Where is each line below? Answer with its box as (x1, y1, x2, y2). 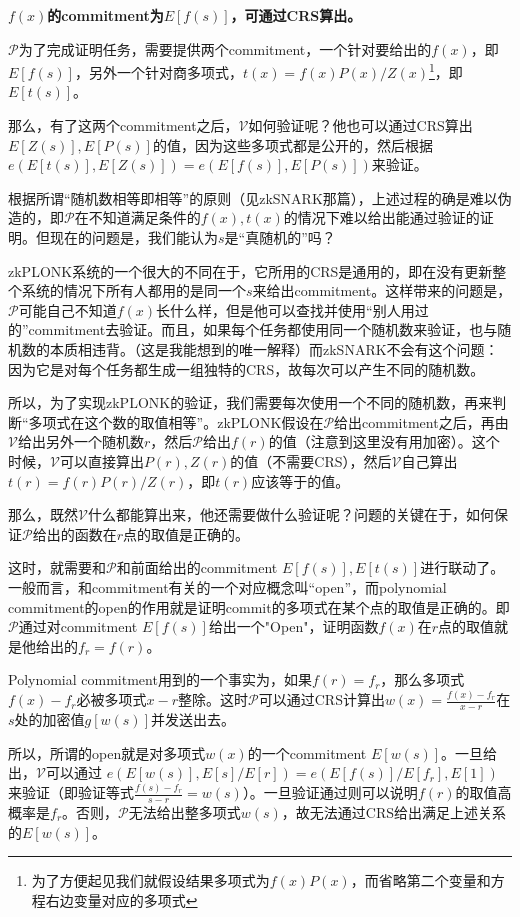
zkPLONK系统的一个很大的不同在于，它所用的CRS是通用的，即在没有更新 (8, 260, 493, 281)
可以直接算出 (59, 450, 144, 471)
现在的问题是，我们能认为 (49, 227, 218, 247)
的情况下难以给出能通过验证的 (283, 207, 480, 228)
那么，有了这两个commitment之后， (8, 115, 239, 136)
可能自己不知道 (18, 299, 117, 320)
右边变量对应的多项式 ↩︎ (45, 889, 198, 910)
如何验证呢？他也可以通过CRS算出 (248, 115, 473, 136)
